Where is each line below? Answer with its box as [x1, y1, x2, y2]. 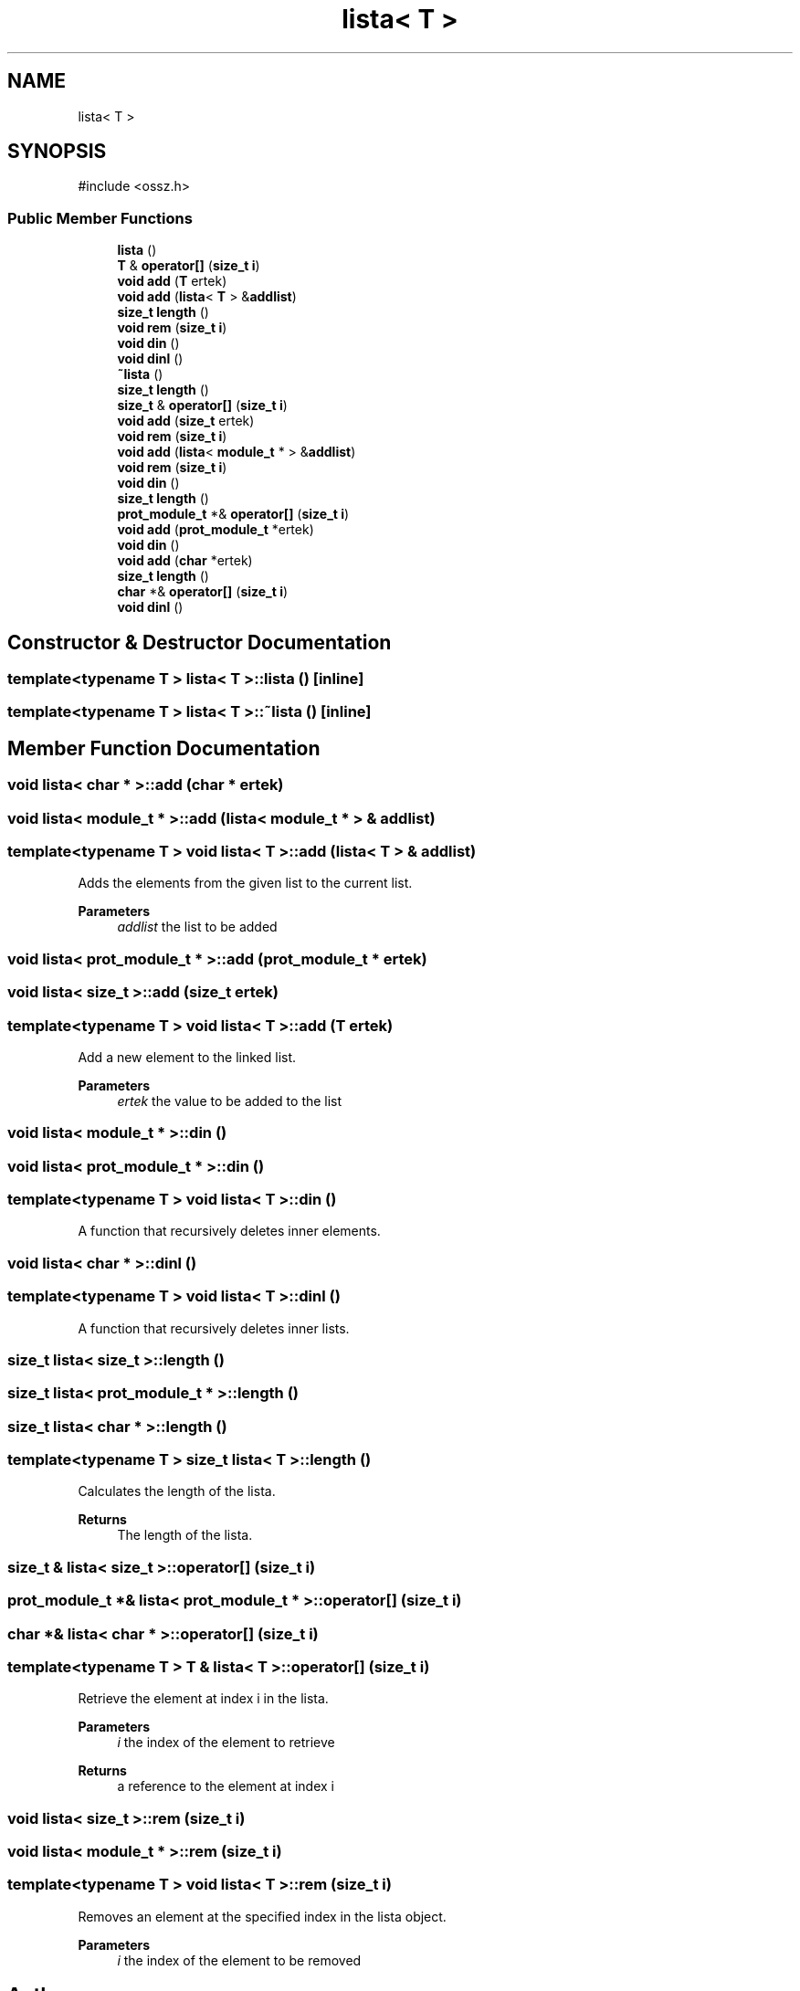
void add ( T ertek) [117, 273, 227, 290]
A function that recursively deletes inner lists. [78, 1320, 350, 1336]
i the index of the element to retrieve [117, 1734, 335, 1751]
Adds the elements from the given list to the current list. [78, 875, 413, 891]
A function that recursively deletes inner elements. [78, 1223, 381, 1239]
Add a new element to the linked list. [78, 1048, 297, 1065]
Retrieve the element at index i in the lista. [78, 1691, 329, 1707]
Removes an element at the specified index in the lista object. [78, 1908, 447, 1924]
